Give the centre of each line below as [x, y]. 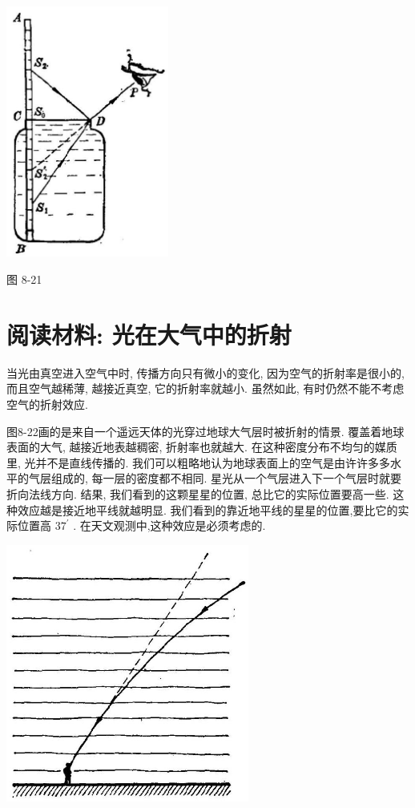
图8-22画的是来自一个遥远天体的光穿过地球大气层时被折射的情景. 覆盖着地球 [205, 431]
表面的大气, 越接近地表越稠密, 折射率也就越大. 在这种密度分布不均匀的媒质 [202, 447]
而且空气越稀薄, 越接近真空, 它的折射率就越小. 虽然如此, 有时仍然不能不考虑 [205, 388]
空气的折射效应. [47, 404]
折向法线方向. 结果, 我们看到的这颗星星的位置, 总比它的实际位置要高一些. [198, 493]
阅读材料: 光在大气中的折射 [149, 334]
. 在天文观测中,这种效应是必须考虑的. [169, 525]
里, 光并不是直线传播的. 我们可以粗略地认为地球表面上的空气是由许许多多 [199, 462]
